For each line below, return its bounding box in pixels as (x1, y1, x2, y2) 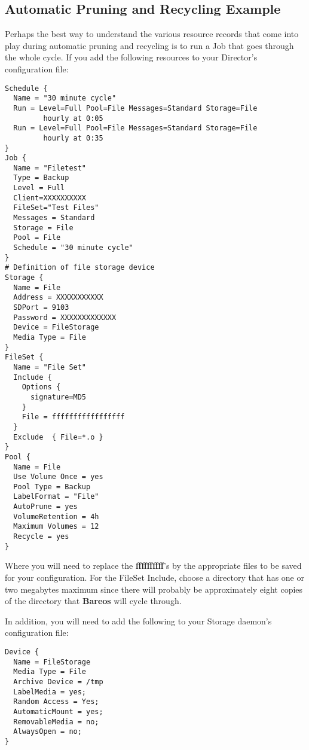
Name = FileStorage (13, 657, 91, 666)
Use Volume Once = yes (13, 472, 103, 481)
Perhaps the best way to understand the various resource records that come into (5, 28, 299, 40)
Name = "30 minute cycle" (13, 94, 117, 103)
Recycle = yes (13, 532, 69, 541)
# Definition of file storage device (5, 263, 155, 272)
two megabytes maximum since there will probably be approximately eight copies (5, 583, 303, 595)
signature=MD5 (30, 392, 87, 401)
